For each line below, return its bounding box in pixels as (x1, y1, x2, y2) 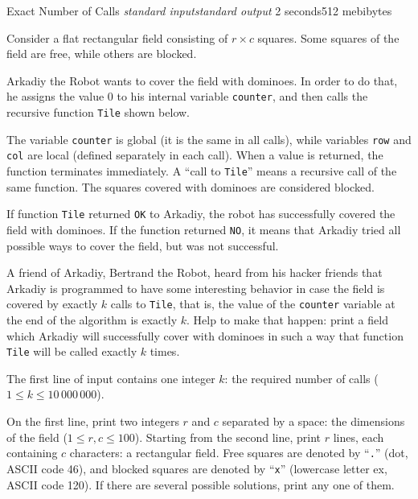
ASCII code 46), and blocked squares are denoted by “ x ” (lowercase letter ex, (6, 460, 387, 476)
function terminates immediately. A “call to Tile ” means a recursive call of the (6, 163, 397, 179)
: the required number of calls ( (224, 369, 379, 386)
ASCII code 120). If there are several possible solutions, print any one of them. (6, 476, 395, 493)
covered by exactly (6, 295, 98, 312)
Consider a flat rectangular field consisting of (6, 29, 228, 46)
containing (6, 444, 58, 461)
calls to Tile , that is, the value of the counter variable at (110, 295, 395, 312)
